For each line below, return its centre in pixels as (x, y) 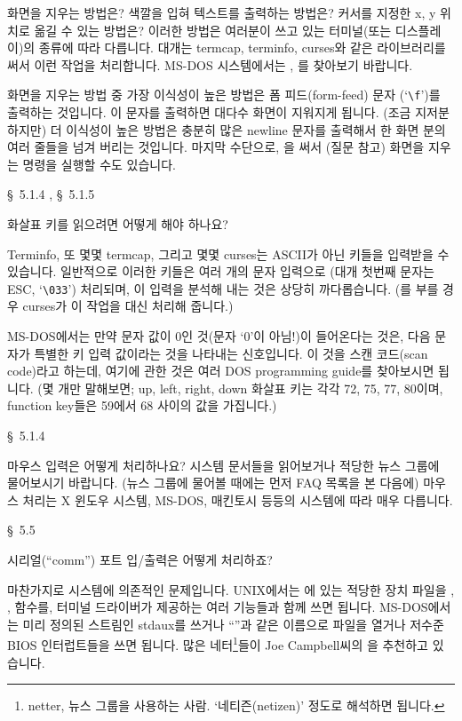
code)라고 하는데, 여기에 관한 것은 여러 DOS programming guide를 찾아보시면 (221, 371)
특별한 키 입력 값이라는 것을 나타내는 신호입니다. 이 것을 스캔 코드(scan (231, 353)
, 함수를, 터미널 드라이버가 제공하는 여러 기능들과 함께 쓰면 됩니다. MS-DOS (218, 607)
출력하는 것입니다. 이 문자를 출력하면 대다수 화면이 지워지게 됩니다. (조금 (209, 112)
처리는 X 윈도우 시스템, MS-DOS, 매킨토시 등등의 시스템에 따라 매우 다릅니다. (238, 499)
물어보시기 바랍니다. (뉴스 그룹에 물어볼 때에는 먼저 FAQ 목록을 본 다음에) (213, 483)
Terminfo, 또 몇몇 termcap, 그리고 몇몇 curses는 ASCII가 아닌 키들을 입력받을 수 (228, 254)
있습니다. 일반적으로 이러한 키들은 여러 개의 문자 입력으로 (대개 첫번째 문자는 (221, 271)
